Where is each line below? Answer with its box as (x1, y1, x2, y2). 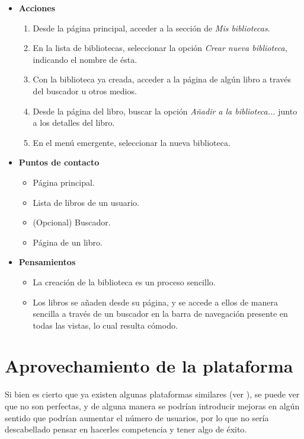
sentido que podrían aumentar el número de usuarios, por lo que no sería (5, 411, 269, 424)
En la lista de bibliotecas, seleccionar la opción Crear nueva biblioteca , (33, 42, 287, 54)
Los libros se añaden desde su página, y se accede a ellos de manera (33, 295, 278, 308)
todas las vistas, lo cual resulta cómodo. (33, 319, 178, 331)
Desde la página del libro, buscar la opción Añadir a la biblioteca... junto (33, 104, 297, 117)
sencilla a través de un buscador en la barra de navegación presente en (33, 307, 288, 320)
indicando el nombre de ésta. (33, 53, 137, 65)
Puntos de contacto (18, 156, 100, 168)
